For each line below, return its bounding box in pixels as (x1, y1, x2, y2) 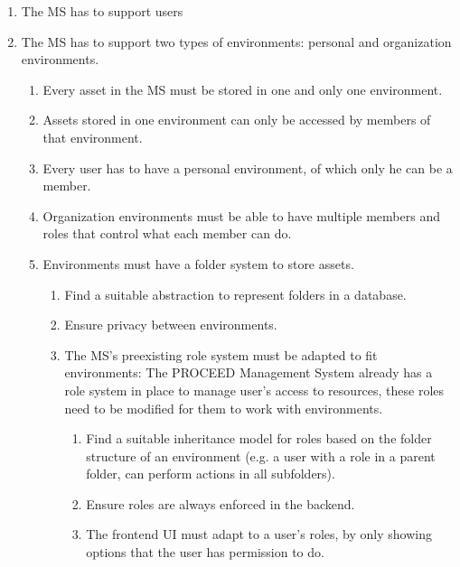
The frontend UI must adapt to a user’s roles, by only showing (86, 525, 432, 544)
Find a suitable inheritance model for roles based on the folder (86, 429, 432, 448)
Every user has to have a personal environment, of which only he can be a (42, 158, 453, 177)
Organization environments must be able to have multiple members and (42, 206, 440, 225)
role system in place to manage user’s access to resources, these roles (64, 380, 445, 399)
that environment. (42, 127, 143, 146)
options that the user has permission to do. (86, 543, 324, 562)
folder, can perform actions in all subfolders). (86, 464, 335, 483)
